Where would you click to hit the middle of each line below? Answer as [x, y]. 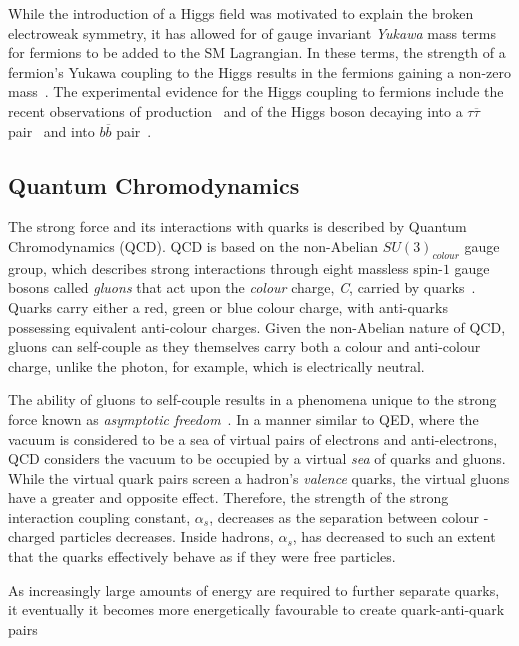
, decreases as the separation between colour [344, 516]
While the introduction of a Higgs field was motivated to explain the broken [241, 13]
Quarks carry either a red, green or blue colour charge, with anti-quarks [228, 306]
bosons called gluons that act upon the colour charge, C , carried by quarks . [242, 287]
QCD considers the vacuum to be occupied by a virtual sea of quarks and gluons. [257, 458]
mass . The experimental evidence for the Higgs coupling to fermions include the [256, 91]
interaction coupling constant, [99, 516]
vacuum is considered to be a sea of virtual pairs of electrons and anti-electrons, [253, 438]
